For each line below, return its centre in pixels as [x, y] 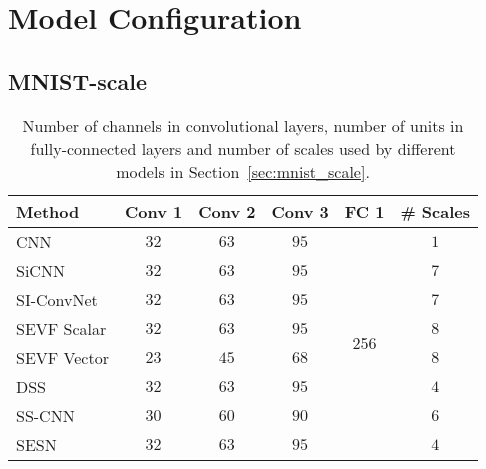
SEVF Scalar [61, 328]
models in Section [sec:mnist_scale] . [243, 171]
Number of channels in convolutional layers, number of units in [243, 125]
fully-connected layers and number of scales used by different [243, 148]
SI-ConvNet [57, 299]
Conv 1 [153, 211]
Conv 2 [227, 211]
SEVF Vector [62, 357]
